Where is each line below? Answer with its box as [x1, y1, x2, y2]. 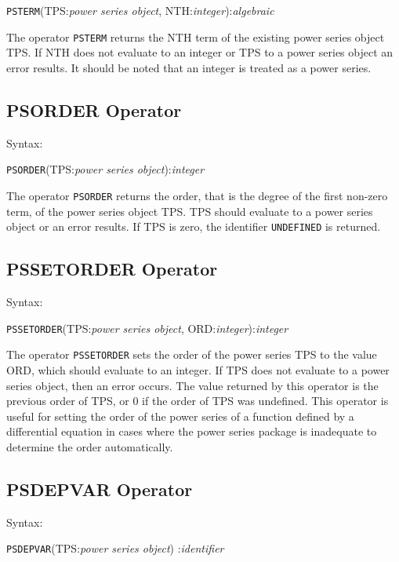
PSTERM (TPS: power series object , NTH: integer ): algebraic [6, 2, 274, 18]
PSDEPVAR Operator [6, 476, 193, 501]
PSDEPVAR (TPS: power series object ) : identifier [6, 540, 224, 557]
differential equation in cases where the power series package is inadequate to [6, 423, 377, 440]
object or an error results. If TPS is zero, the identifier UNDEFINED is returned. [6, 218, 381, 235]
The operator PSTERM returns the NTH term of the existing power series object [6, 28, 385, 45]
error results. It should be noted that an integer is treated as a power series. [6, 59, 372, 75]
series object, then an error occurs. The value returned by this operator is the [6, 377, 379, 393]
